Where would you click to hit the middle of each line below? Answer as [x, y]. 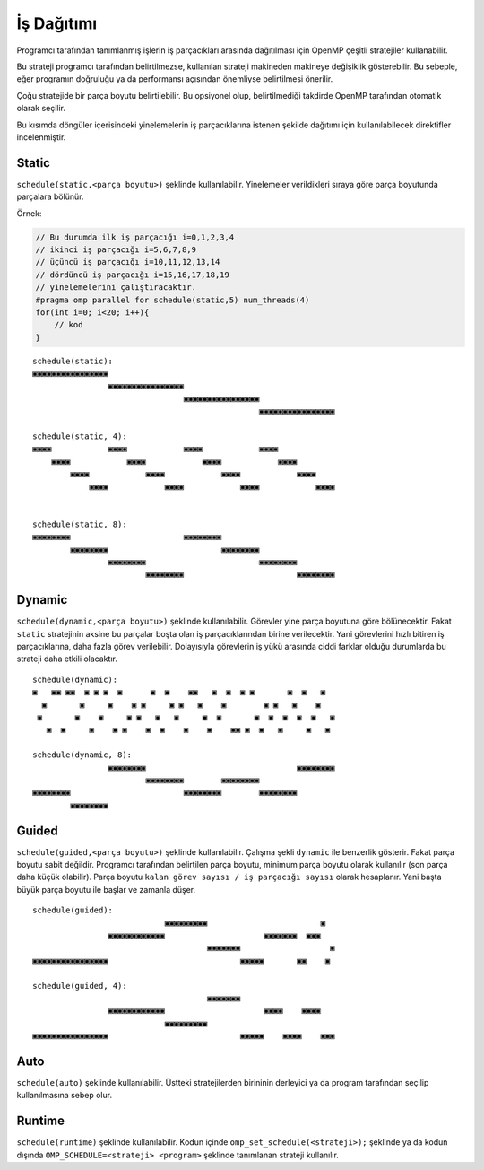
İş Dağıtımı [57, 23]
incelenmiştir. [41, 137]
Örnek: [29, 213]
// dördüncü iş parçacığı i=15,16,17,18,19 [133, 275]
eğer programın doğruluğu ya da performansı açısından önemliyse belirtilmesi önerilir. [175, 79]
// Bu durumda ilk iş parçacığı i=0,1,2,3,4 [135, 237]
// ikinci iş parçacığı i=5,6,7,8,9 [116, 249]
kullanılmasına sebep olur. [64, 1096]
